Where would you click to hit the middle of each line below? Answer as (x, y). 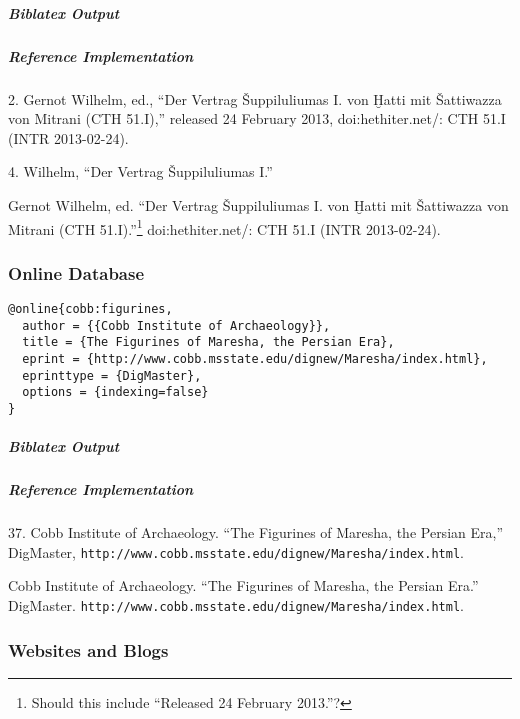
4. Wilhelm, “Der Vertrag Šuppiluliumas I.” (140, 171)
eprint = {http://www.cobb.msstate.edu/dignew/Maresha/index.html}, (255, 358)
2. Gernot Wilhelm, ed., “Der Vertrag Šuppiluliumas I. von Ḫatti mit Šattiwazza (255, 98)
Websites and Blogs (88, 649)
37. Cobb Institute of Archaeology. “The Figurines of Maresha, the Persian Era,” (255, 532)
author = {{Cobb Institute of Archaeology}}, (176, 325)
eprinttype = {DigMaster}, (112, 375)
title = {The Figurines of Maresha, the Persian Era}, (208, 342)
